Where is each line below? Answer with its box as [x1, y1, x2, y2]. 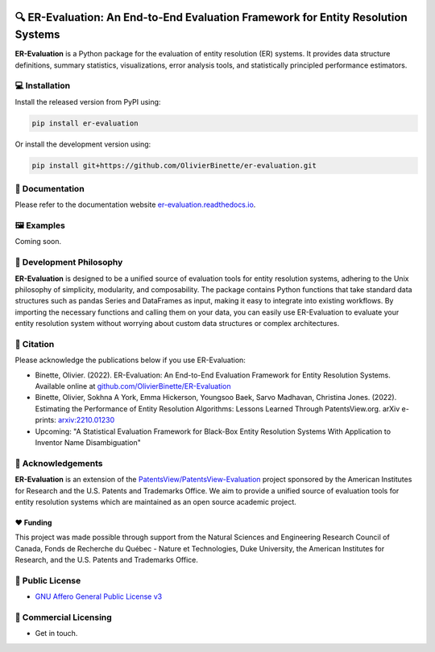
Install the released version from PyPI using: [14, 97, 161, 106]
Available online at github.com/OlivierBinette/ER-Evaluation [35, 382, 231, 391]
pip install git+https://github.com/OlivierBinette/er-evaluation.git [31, 161, 317, 170]
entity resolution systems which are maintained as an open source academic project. [14, 497, 297, 506]
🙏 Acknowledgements [14, 457, 103, 468]
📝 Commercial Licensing [14, 612, 112, 623]
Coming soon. [14, 237, 62, 246]
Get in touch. [35, 629, 78, 638]
